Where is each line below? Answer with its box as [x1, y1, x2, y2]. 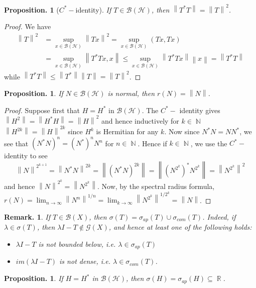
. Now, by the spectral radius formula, [97, 181, 215, 191]
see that [4, 138, 29, 148]
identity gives [179, 105, 220, 115]
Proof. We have [4, 21, 51, 32]
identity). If [75, 4, 111, 15]
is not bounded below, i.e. [38, 239, 116, 249]
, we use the [190, 138, 227, 148]
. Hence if [138, 138, 167, 148]
